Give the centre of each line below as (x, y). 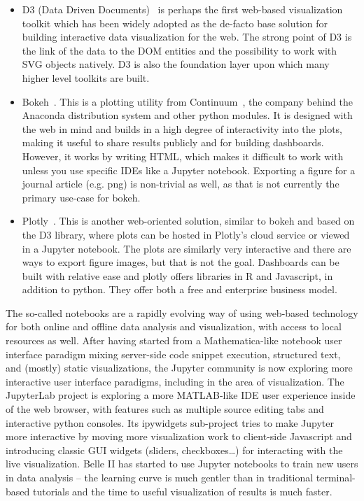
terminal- (336, 477)
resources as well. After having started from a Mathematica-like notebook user (174, 340)
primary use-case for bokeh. (81, 197)
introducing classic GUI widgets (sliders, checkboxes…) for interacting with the (174, 450)
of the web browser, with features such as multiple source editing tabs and (165, 409)
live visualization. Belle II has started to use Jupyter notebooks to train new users (182, 464)
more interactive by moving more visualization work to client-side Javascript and (179, 436)
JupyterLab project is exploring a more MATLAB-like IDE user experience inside (181, 395)
